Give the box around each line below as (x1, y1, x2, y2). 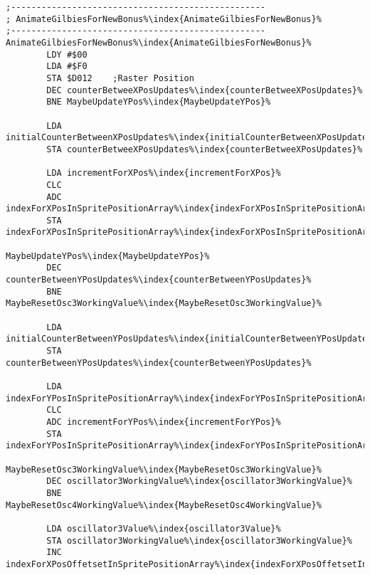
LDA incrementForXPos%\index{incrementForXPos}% (46, 168, 281, 179)
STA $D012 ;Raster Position (46, 73, 194, 83)
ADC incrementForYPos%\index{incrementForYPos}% (46, 416, 281, 427)
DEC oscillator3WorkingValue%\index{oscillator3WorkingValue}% (46, 476, 352, 487)
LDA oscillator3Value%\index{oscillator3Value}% (46, 523, 281, 534)
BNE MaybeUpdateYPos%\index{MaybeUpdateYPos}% (46, 97, 271, 107)
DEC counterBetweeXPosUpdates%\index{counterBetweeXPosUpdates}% (46, 85, 363, 95)
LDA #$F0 (46, 61, 88, 72)
